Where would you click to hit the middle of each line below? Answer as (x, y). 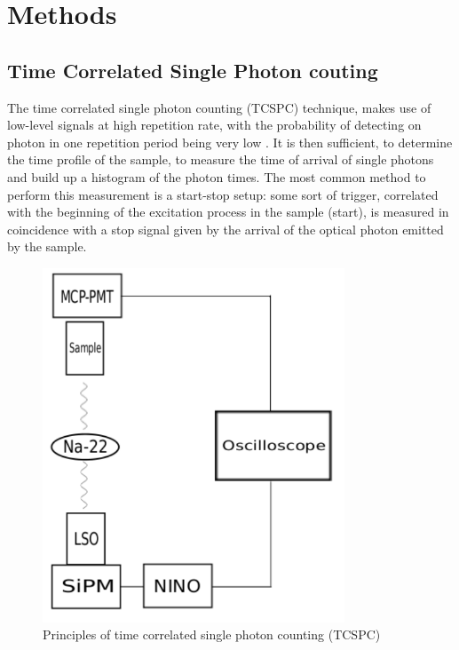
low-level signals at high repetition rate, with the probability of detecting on (214, 125)
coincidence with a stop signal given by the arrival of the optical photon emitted (226, 229)
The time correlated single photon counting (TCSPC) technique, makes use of (219, 107)
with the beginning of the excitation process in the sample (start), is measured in (228, 212)
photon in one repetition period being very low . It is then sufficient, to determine (230, 142)
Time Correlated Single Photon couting (193, 70)
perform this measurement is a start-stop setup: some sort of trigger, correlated (223, 194)
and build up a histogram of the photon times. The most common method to (217, 176)
